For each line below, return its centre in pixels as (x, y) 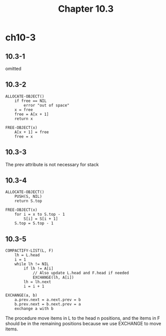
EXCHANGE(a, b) (21, 295)
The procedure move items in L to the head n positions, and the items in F (83, 318)
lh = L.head (27, 255)
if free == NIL (31, 101)
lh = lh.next (38, 282)
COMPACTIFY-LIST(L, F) (29, 251)
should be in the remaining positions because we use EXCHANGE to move (83, 324)
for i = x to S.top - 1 (40, 215)
